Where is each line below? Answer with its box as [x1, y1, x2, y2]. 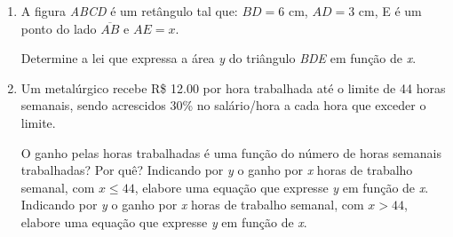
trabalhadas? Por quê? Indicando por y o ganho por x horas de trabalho [20, 161, 413, 179]
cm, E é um [358, 2, 422, 20]
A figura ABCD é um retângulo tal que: [20, 2, 238, 20]
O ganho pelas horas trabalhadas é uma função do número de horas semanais [20, 143, 441, 162]
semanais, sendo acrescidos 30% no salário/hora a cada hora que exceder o [20, 96, 426, 115]
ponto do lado [20, 19, 97, 37]
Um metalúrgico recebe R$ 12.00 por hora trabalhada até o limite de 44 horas [20, 78, 446, 97]
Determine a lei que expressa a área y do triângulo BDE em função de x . [20, 49, 417, 67]
